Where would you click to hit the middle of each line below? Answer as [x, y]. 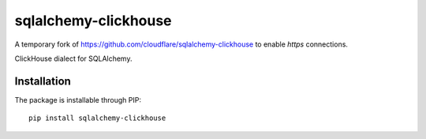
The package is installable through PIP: [78, 100]
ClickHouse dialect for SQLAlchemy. [73, 58]
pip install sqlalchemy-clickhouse [97, 118]
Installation [43, 81]
